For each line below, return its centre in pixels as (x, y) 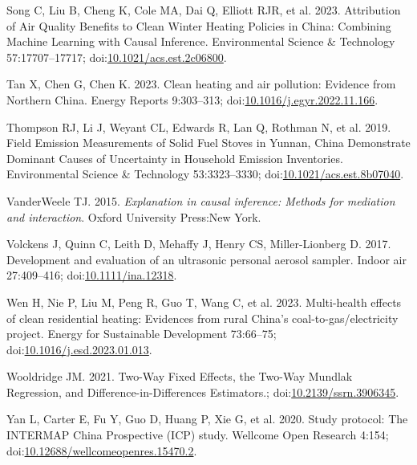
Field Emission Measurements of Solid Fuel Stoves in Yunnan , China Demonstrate (208, 143)
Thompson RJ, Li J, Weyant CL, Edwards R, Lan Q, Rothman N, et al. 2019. (199, 126)
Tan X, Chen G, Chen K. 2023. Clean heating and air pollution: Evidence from (201, 84)
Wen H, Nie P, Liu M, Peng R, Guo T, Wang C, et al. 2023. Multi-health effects (204, 302)
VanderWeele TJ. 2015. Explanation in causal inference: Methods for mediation (201, 200)
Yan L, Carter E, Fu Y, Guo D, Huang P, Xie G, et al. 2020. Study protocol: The (207, 419)
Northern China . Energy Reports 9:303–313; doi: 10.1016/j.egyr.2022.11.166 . (192, 99)
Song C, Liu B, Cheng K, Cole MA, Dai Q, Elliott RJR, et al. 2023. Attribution (204, 10)
